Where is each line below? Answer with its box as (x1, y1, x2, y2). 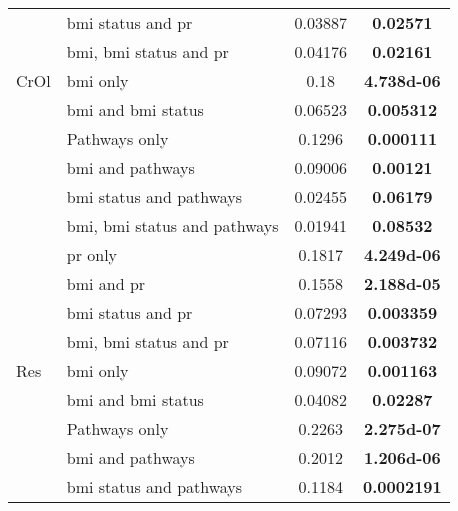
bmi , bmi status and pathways (66, 214, 279, 237)
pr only (66, 243, 118, 266)
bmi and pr (66, 272, 146, 295)
